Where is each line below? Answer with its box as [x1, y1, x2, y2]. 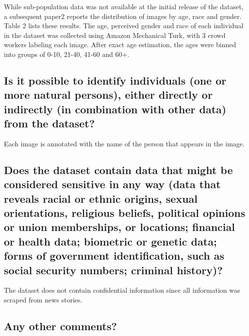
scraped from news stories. [4, 295, 83, 305]
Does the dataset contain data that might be [4, 162, 233, 177]
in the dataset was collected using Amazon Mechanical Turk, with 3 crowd [4, 30, 226, 40]
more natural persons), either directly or [4, 87, 213, 102]
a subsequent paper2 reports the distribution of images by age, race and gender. [4, 11, 242, 21]
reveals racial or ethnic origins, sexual [4, 191, 198, 206]
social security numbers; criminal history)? [4, 262, 223, 277]
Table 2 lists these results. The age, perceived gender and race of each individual [4, 20, 244, 31]
